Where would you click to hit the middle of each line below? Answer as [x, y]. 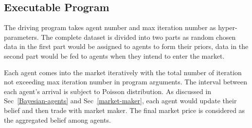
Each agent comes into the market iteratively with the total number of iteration [123, 72]
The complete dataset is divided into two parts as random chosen [138, 37]
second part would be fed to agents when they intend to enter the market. [114, 56]
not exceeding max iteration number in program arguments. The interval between [126, 82]
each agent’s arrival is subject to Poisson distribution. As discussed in [108, 91]
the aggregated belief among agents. [57, 120]
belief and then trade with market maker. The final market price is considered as [125, 110]
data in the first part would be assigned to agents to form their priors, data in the [126, 46]
